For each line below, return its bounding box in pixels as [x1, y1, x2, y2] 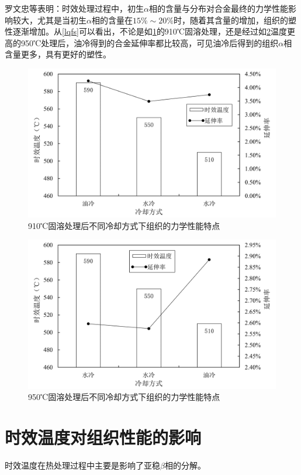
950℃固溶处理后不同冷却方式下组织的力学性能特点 [28, 391, 220, 403]
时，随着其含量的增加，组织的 [173, 13, 288, 26]
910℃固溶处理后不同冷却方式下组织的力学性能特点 [28, 219, 220, 231]
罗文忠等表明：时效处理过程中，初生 [5, 2, 144, 14]
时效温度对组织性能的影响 [5, 425, 202, 449]
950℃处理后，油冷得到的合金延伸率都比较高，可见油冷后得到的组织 [20, 36, 279, 49]
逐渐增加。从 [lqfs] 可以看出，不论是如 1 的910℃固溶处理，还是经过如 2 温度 [12, 25, 288, 37]
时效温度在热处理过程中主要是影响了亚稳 [5, 459, 160, 471]
